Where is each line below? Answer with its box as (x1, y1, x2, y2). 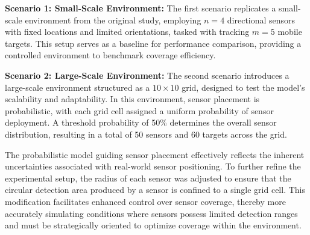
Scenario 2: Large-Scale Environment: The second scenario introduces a (5, 69, 289, 81)
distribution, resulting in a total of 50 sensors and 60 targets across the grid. (5, 127, 287, 140)
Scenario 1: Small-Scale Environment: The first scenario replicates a (5, 2, 276, 14)
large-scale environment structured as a (5, 81, 150, 93)
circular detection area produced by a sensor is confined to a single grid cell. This (5, 183, 305, 196)
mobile (277, 25, 302, 38)
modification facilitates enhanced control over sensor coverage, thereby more (5, 195, 286, 207)
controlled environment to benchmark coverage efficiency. (5, 49, 216, 61)
